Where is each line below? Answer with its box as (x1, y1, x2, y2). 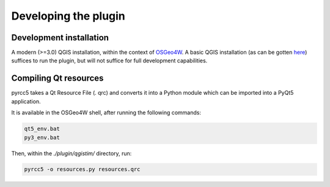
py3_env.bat (24, 134, 61, 141)
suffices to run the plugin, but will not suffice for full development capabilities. (11, 57, 208, 64)
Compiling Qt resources (11, 73, 104, 84)
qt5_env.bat (24, 125, 61, 133)
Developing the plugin (11, 9, 125, 23)
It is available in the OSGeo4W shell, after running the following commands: (11, 109, 202, 116)
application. (11, 98, 41, 105)
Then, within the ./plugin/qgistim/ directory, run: (11, 150, 132, 157)
